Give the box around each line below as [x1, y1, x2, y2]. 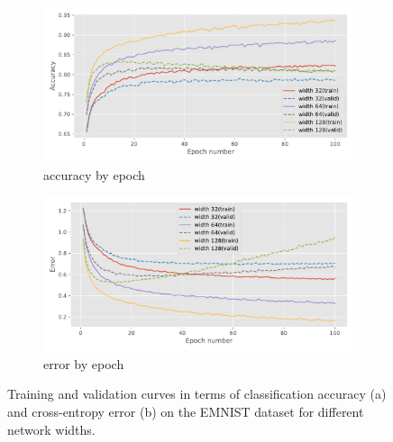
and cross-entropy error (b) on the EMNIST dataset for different [7, 401, 364, 420]
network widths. [7, 419, 96, 438]
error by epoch [43, 354, 124, 373]
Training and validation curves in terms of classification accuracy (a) [7, 384, 387, 403]
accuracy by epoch [43, 165, 145, 184]
